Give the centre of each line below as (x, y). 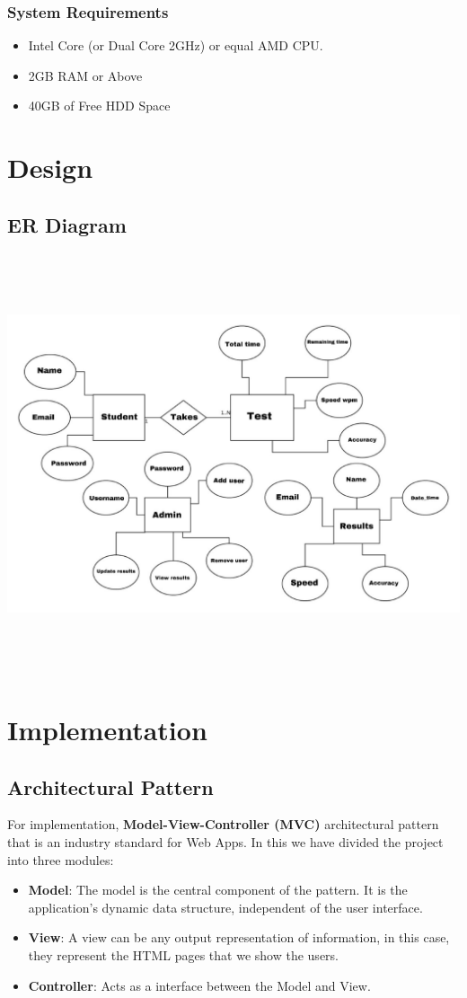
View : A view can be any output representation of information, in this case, (239, 937)
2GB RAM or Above (85, 75)
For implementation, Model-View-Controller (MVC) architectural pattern (223, 824)
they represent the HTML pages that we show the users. (183, 954)
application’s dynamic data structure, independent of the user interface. (225, 907)
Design (50, 168)
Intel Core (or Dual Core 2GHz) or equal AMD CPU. (176, 45)
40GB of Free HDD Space (99, 106)
